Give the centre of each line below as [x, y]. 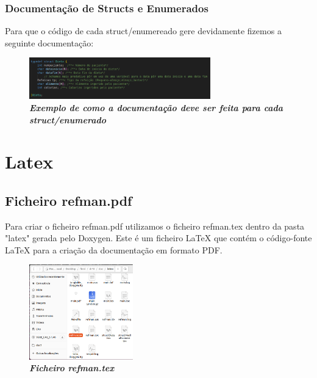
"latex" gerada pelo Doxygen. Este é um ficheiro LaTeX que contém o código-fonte [158, 238]
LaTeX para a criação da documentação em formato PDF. [114, 249]
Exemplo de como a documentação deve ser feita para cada [156, 107]
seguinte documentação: [49, 42]
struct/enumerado [68, 119]
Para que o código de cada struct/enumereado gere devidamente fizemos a [143, 31]
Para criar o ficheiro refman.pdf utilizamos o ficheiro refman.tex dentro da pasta [155, 226]
